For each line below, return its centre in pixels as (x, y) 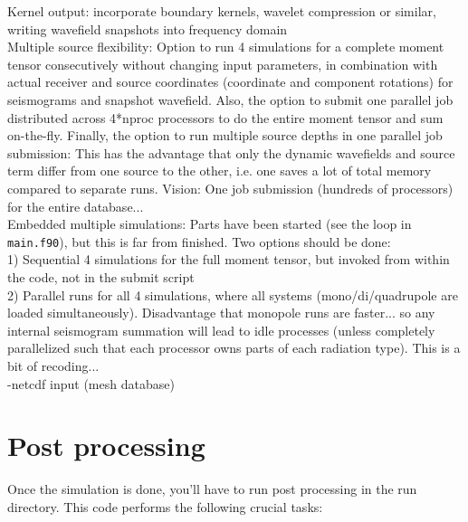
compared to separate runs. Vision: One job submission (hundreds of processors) (230, 188)
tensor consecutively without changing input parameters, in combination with (223, 64)
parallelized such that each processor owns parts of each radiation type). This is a (234, 348)
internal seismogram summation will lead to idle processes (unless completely (221, 330)
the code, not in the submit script (101, 276)
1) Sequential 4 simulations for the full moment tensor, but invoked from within (229, 259)
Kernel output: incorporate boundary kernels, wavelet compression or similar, (222, 11)
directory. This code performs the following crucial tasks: (165, 506)
